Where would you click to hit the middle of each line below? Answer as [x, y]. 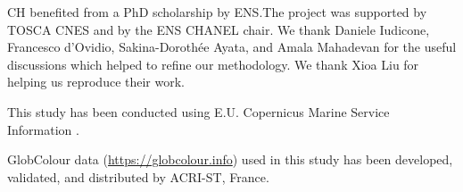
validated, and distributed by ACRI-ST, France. [138, 176]
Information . [43, 129]
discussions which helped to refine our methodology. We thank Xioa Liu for [213, 64]
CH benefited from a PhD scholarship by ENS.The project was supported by [217, 12]
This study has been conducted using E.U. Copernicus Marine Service [198, 111]
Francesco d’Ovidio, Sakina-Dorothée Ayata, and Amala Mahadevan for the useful [232, 47]
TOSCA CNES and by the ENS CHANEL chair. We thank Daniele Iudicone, [219, 29]
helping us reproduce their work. [96, 82]
